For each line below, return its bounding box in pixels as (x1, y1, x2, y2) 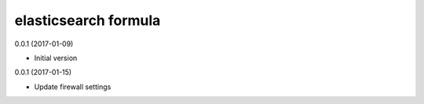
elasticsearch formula (14, 12, 161, 29)
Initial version (34, 53, 78, 63)
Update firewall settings (34, 82, 111, 91)
